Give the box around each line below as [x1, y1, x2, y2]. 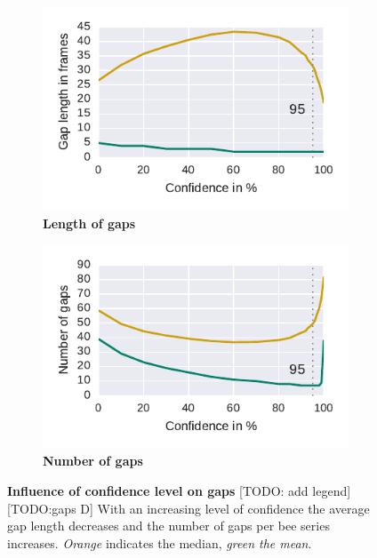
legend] [312, 482, 351, 500]
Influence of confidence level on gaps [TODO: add [7, 482, 309, 500]
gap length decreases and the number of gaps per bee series [7, 516, 330, 535]
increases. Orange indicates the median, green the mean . [7, 533, 312, 552]
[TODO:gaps [7, 498, 76, 517]
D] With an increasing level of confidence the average [80, 498, 370, 517]
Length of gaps [43, 213, 136, 232]
